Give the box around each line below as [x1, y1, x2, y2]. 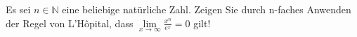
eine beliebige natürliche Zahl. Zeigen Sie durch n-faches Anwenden [62, 2, 351, 16]
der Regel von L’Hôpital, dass [6, 15, 134, 30]
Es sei [6, 2, 31, 16]
